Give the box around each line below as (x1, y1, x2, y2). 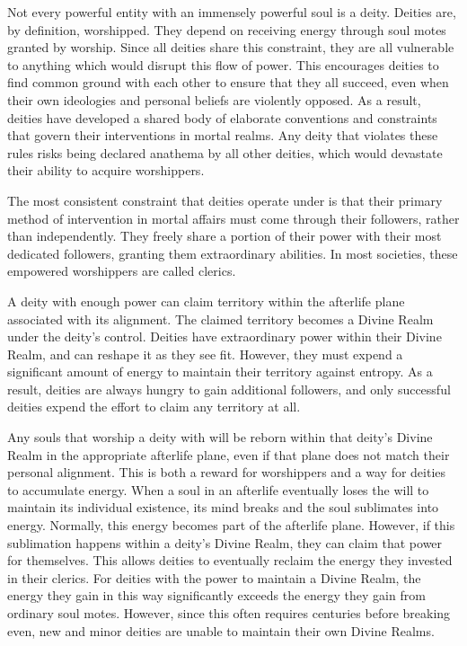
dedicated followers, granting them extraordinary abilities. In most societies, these (7, 243, 458, 262)
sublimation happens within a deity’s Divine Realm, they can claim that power (7, 533, 443, 552)
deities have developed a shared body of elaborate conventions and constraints (7, 108, 437, 127)
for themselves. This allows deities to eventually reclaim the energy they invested (7, 551, 453, 570)
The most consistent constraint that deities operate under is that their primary (7, 190, 443, 209)
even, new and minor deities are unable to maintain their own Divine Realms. (7, 621, 435, 640)
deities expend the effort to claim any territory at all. (7, 397, 301, 416)
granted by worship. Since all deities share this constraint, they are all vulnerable (7, 38, 454, 57)
